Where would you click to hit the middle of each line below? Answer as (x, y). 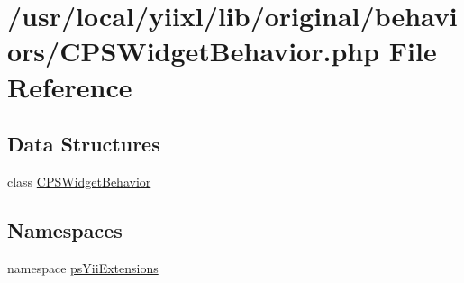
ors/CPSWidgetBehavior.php (194, 51)
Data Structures (84, 144)
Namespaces (65, 229)
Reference (70, 86)
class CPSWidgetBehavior (79, 181)
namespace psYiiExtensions (83, 267)
